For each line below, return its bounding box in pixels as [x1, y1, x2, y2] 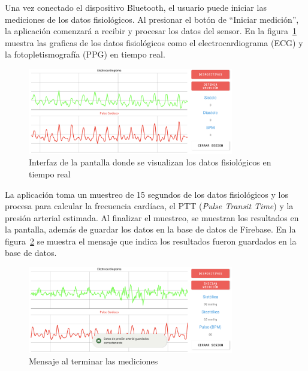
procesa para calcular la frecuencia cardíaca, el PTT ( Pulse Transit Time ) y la [5, 200, 294, 212]
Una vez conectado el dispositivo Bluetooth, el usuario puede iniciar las [5, 1, 267, 13]
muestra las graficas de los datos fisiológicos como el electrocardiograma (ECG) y [5, 36, 303, 49]
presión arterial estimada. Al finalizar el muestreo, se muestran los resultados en [5, 211, 299, 224]
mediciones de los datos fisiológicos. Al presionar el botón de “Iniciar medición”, [5, 13, 299, 25]
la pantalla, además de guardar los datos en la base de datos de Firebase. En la [5, 223, 296, 236]
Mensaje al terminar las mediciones [29, 355, 158, 367]
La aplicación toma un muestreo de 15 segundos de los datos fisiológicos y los [5, 188, 288, 200]
